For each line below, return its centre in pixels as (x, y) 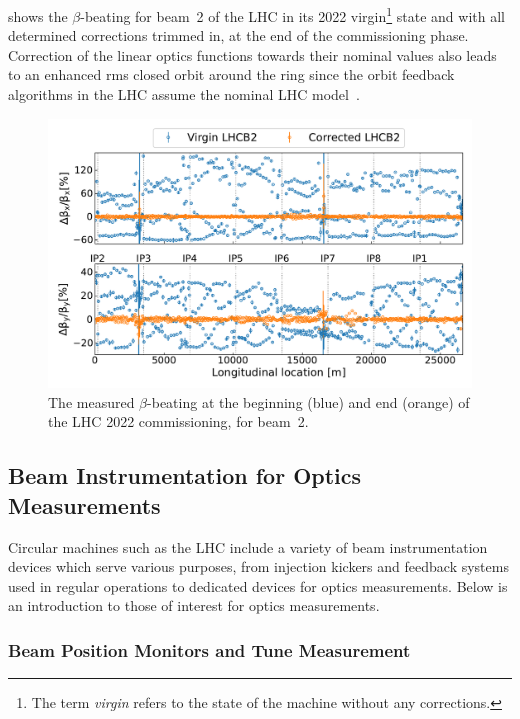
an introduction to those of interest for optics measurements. (194, 605)
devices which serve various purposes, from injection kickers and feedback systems (258, 566)
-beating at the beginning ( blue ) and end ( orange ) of (308, 401)
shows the (38, 15)
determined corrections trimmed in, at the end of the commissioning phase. (238, 35)
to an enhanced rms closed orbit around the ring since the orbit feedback (231, 74)
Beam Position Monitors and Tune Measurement (209, 649)
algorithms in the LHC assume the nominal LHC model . (184, 94)
